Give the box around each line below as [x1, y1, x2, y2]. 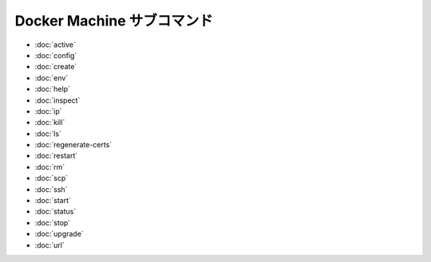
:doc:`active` [34, 40, 76, 49]
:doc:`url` [34, 240, 65, 250]
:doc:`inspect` [34, 96, 81, 105]
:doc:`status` [34, 207, 77, 217]
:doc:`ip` [34, 106, 63, 115]
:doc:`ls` [34, 128, 61, 139]
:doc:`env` [34, 72, 69, 83]
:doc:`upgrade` [34, 229, 84, 239]
